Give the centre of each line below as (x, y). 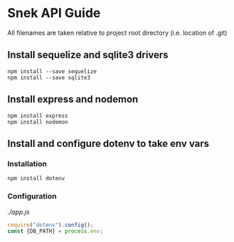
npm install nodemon (38, 122)
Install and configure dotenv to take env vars (108, 143)
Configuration (32, 197)
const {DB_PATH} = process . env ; (55, 231)
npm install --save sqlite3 (49, 77)
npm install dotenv (36, 179)
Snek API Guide (54, 13)
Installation (27, 163)
